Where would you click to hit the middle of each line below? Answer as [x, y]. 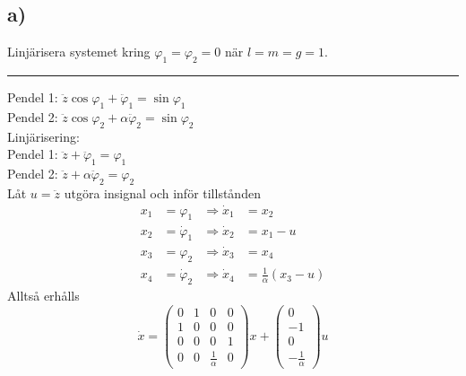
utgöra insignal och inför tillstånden [162, 192]
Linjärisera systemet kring [79, 52]
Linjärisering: [43, 136]
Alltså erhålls [43, 295]
